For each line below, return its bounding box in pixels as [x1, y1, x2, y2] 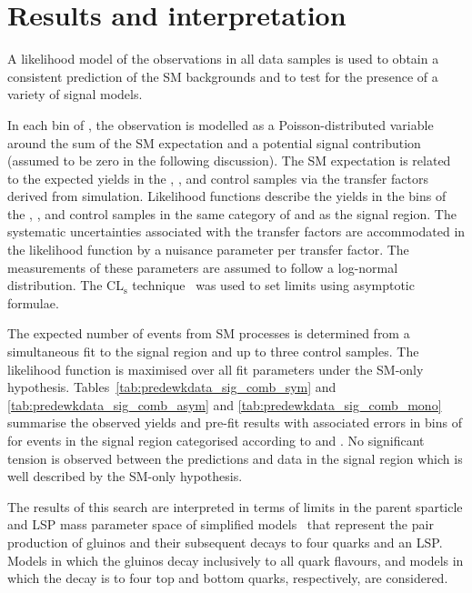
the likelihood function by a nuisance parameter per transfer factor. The [7, 240, 409, 259]
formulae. [7, 293, 59, 312]
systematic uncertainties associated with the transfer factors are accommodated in [7, 222, 466, 241]
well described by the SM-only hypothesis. [7, 467, 243, 486]
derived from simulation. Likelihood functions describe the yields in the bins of [7, 186, 447, 206]
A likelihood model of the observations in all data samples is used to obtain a [7, 49, 439, 68]
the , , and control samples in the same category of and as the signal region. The [7, 204, 457, 223]
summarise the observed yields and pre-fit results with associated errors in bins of [7, 413, 462, 432]
